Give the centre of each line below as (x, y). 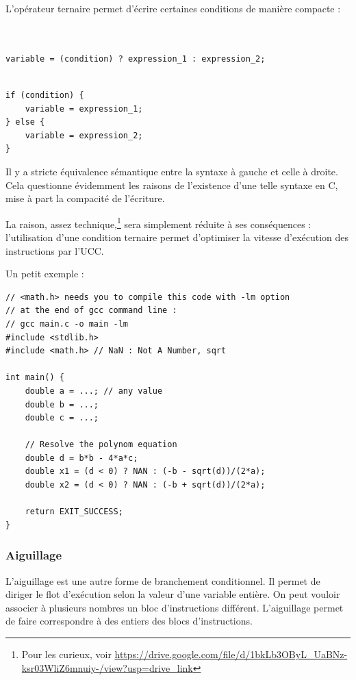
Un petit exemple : (45, 274)
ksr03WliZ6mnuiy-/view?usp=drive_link (107, 667)
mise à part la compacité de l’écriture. (85, 198)
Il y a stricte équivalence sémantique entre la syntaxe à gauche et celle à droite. (172, 171)
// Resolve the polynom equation (101, 445)
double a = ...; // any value (94, 391)
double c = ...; (62, 418)
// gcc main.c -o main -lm (67, 324)
